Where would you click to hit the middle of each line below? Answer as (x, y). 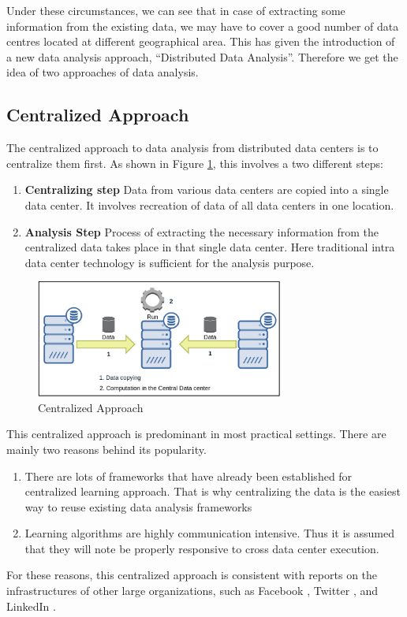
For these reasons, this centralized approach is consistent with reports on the (192, 575)
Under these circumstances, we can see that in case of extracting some (176, 10)
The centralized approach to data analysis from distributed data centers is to (192, 148)
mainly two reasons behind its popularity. (106, 449)
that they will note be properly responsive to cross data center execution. (202, 548)
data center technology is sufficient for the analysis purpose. (170, 262)
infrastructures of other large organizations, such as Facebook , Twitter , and (192, 591)
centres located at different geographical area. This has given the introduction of (201, 41)
